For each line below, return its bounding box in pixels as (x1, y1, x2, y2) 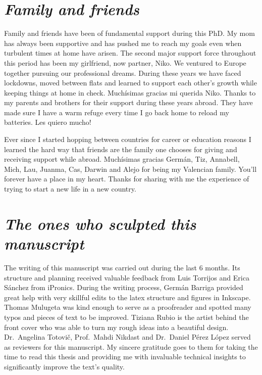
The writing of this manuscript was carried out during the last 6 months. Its (4, 262, 240, 272)
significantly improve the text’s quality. (4, 361, 125, 371)
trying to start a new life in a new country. (4, 183, 136, 194)
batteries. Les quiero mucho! (4, 117, 91, 127)
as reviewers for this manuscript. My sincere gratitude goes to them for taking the (4, 341, 258, 352)
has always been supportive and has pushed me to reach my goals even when (4, 37, 242, 48)
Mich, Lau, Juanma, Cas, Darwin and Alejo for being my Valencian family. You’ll (4, 163, 257, 174)
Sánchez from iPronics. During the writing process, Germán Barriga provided (4, 282, 243, 293)
